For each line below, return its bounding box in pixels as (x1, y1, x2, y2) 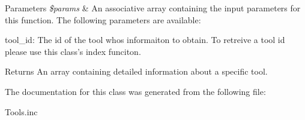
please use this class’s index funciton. (5, 45, 141, 57)
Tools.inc (5, 105, 38, 118)
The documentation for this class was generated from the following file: (5, 85, 266, 97)
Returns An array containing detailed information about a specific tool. (5, 65, 268, 78)
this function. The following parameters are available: (5, 13, 201, 26)
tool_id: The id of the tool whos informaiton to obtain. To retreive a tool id (5, 33, 285, 46)
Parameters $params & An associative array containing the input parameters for (5, 2, 301, 14)
